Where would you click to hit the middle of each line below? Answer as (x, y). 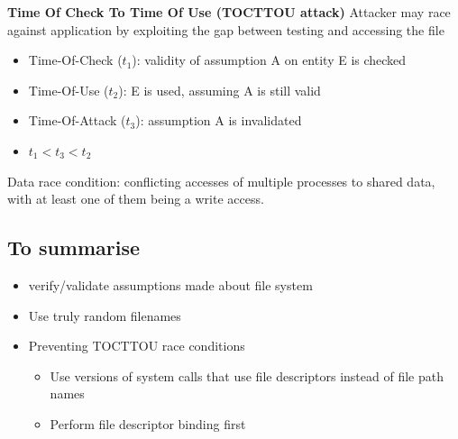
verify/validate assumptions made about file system (170, 284)
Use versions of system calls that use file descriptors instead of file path (247, 375)
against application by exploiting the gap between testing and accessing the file (226, 29)
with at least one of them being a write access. (136, 199)
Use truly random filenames (105, 315)
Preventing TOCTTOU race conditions (137, 346)
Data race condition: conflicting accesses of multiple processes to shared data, (221, 181)
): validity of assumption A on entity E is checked (269, 60)
